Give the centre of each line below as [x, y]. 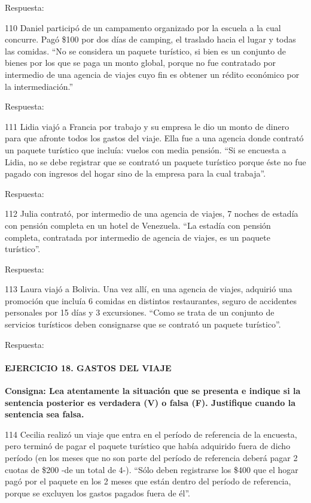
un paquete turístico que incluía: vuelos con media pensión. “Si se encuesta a [146, 149]
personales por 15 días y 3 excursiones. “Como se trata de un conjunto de [140, 312]
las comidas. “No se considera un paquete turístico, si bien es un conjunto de [145, 51]
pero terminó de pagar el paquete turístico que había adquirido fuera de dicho [148, 446]
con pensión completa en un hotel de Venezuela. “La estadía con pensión [138, 225]
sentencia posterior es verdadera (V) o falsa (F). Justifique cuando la [150, 402]
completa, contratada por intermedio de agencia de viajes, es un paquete [138, 237]
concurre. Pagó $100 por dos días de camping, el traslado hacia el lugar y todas [150, 39]
